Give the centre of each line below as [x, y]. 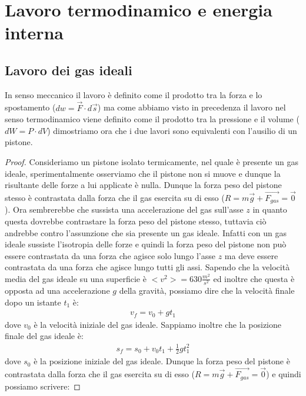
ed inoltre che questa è [254, 278]
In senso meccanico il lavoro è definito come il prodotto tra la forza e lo [134, 94]
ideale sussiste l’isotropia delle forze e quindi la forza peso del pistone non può [146, 244]
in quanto [270, 209]
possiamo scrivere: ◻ [43, 386]
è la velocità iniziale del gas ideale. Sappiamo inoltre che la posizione [157, 324]
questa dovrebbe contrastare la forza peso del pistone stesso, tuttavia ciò [136, 221]
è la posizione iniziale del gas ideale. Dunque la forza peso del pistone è [162, 361]
